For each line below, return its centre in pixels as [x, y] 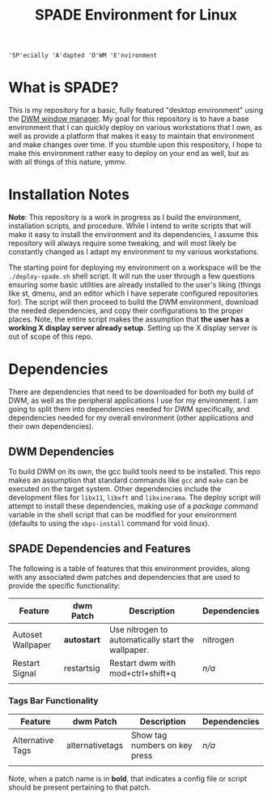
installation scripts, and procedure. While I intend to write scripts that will [130, 226]
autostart [82, 639]
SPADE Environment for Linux [136, 15]
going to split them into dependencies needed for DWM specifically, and [129, 409]
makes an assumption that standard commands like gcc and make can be [128, 480]
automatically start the [151, 639]
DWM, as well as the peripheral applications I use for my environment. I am [133, 400]
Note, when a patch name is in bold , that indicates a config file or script [127, 778]
